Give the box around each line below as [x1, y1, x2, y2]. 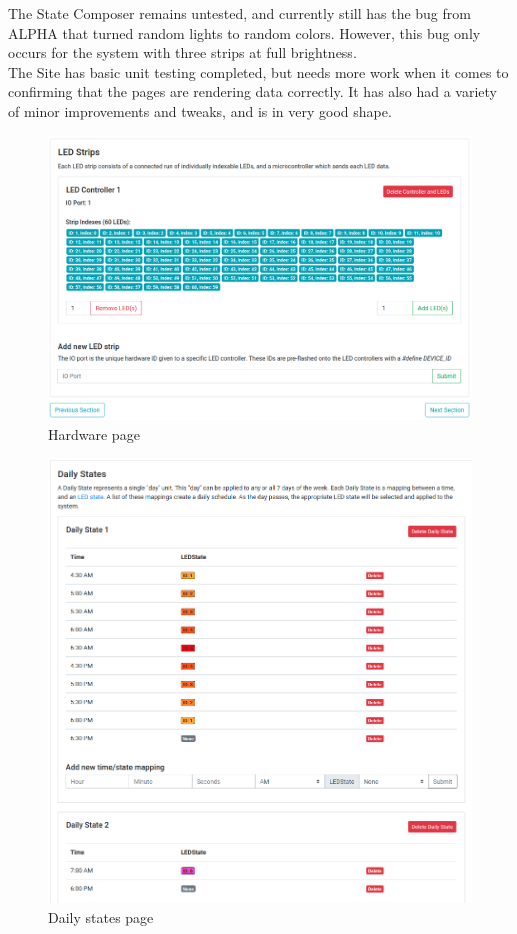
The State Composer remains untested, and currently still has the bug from [8, 3, 471, 23]
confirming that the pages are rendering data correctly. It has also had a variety [8, 81, 497, 102]
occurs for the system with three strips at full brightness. [8, 42, 357, 63]
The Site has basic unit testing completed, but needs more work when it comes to [8, 61, 509, 82]
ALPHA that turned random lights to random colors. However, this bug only [8, 22, 481, 43]
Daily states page [48, 906, 154, 927]
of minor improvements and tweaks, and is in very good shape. [8, 100, 392, 121]
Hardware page [48, 423, 140, 444]
